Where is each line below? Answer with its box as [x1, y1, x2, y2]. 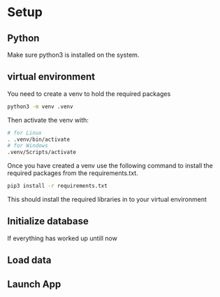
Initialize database [7, 215, 89, 228]
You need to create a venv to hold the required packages [7, 89, 171, 98]
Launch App [7, 278, 61, 290]
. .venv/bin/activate [7, 136, 71, 143]
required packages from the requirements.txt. [7, 169, 138, 177]
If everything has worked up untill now [7, 234, 117, 242]
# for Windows [7, 142, 49, 149]
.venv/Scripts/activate [7, 148, 77, 156]
